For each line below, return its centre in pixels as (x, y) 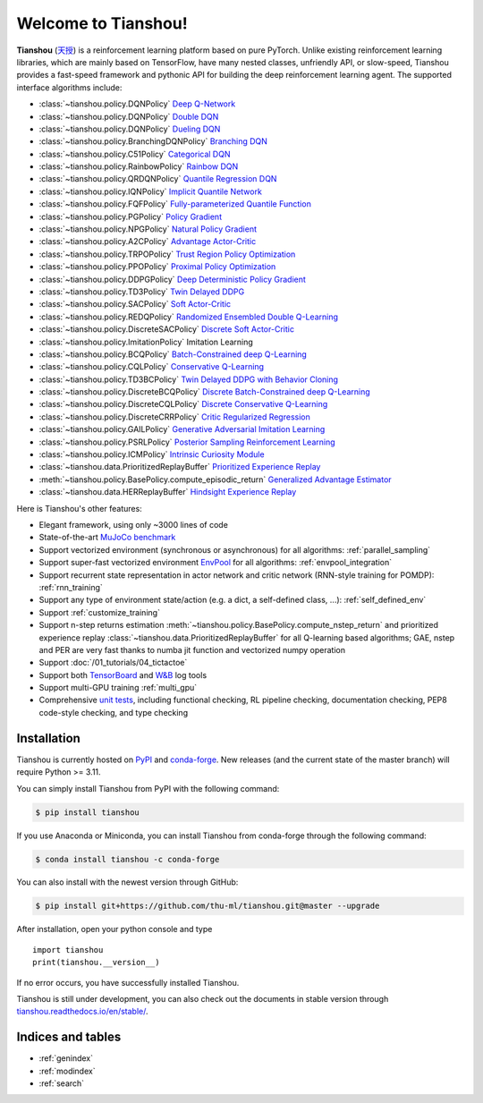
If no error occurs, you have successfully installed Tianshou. (128, 982)
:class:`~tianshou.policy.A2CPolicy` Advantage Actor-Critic (148, 242)
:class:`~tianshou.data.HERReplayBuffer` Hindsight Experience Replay (168, 492)
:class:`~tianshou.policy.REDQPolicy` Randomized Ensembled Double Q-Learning (189, 317)
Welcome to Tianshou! (102, 23)
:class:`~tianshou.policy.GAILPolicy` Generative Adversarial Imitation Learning (182, 429)
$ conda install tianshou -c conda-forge (127, 859)
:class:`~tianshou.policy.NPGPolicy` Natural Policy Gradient (148, 229)
